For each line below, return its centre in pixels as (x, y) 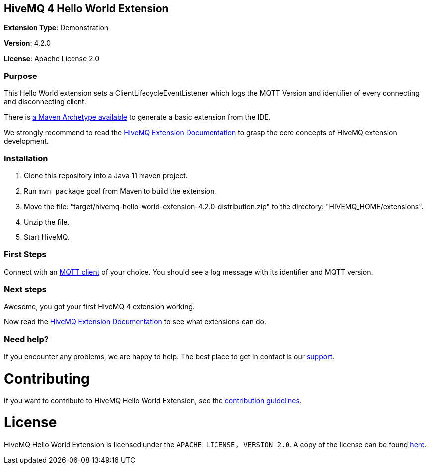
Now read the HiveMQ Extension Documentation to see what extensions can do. (135, 322)
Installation (26, 158)
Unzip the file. (47, 222)
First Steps (25, 255)
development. (26, 141)
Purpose (21, 76)
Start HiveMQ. (47, 237)
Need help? (26, 339)
